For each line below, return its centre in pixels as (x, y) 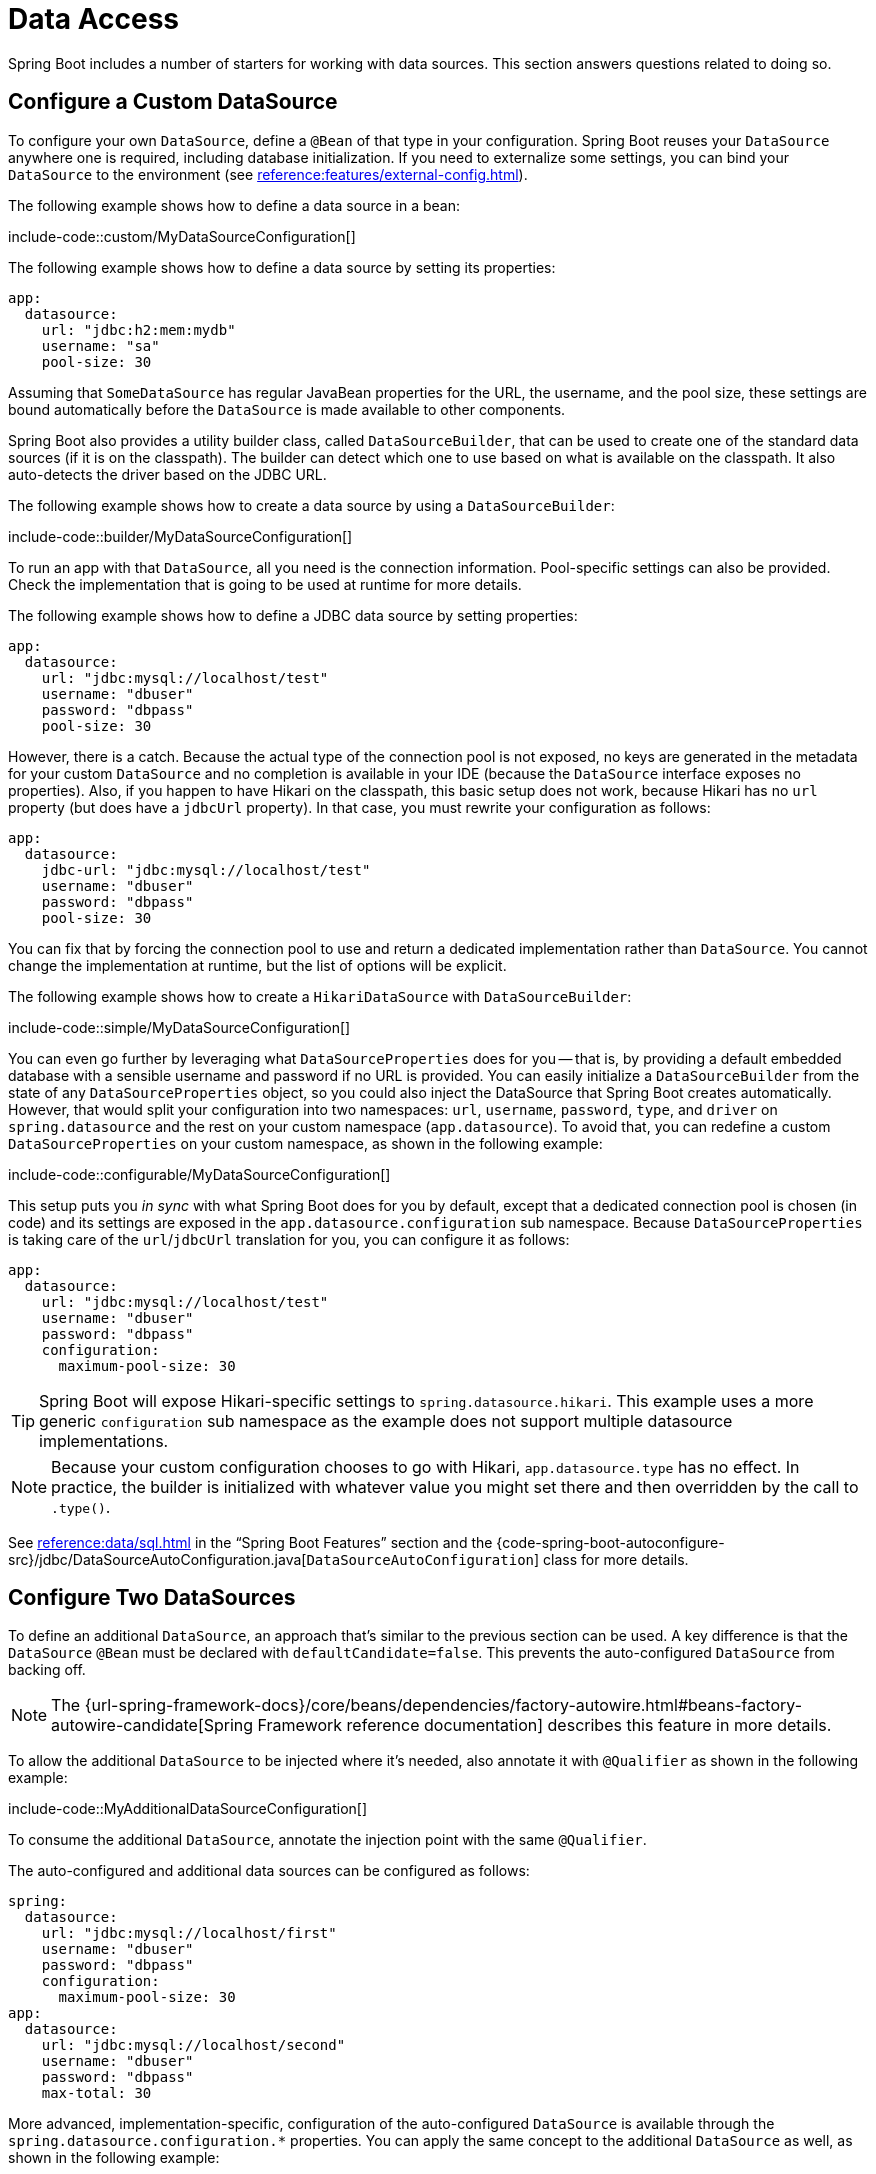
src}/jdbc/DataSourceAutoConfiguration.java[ (157, 1559)
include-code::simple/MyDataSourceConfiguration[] (179, 1027)
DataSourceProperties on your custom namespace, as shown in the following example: (305, 1143)
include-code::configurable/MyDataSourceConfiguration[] (199, 1174)
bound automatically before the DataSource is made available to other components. (287, 409)
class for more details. (616, 1559)
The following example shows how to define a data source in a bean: (234, 205)
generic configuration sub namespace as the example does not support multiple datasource (386, 1420)
